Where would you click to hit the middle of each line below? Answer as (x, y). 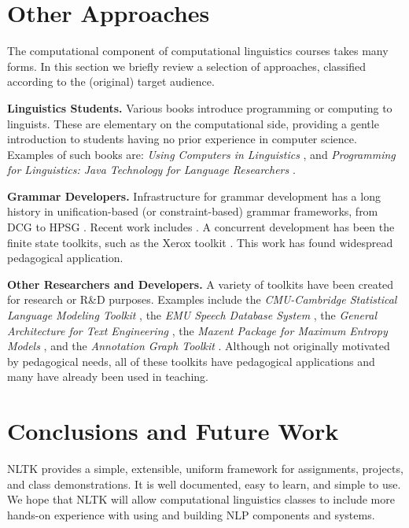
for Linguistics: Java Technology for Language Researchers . (151, 170)
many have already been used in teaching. (108, 377)
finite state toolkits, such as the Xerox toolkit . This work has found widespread (200, 242)
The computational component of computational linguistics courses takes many (198, 51)
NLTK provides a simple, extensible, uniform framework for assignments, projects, (205, 469)
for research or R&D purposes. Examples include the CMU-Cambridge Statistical (202, 299)
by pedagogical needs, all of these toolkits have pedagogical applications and (191, 361)
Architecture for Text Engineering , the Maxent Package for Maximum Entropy (197, 330)
